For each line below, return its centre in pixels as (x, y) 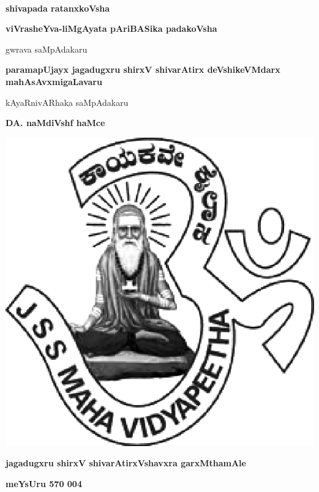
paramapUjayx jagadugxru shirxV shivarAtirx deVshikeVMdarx (143, 69)
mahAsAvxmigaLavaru (54, 81)
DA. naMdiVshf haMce (55, 123)
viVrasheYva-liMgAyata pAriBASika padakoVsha (111, 28)
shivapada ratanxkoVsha (58, 8)
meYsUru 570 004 (44, 483)
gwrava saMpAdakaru (47, 49)
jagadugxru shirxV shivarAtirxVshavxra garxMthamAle (126, 463)
